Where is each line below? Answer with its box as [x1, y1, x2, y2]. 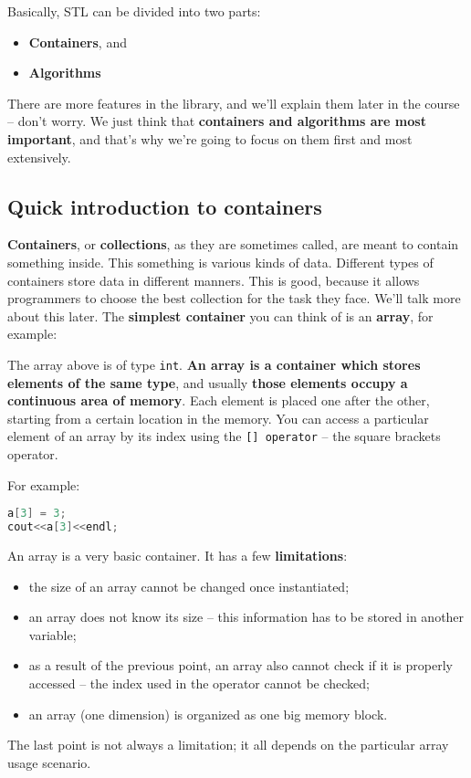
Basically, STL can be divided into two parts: [7, 2, 261, 20]
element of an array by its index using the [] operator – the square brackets [7, 426, 441, 446]
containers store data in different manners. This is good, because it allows [7, 270, 420, 289]
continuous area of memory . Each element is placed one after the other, [7, 391, 430, 410]
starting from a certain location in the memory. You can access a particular [7, 408, 429, 427]
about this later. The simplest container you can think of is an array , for [7, 306, 434, 325]
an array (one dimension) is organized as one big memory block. [28, 704, 388, 723]
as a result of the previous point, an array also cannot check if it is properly [28, 656, 453, 675]
